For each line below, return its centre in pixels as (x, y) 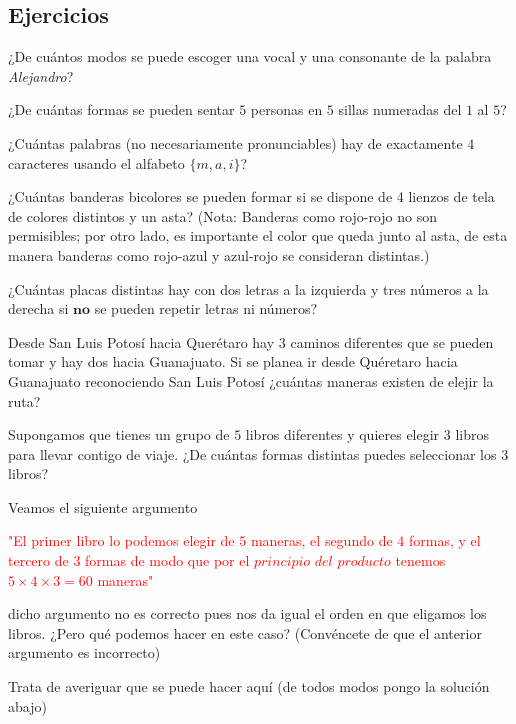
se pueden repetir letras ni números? (206, 308)
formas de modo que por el (167, 560)
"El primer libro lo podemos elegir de (121, 540)
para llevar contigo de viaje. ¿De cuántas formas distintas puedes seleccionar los (252, 453)
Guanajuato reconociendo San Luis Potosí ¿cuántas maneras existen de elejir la (251, 380)
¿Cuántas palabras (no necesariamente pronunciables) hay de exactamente (235, 142)
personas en (286, 109)
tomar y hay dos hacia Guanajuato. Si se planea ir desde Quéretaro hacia (233, 361)
